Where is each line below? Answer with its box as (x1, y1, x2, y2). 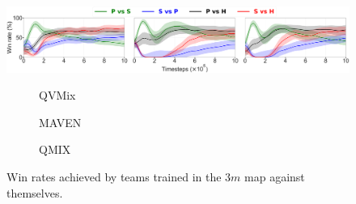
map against (244, 168, 305, 185)
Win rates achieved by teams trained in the (6, 168, 222, 185)
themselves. (6, 184, 63, 201)
